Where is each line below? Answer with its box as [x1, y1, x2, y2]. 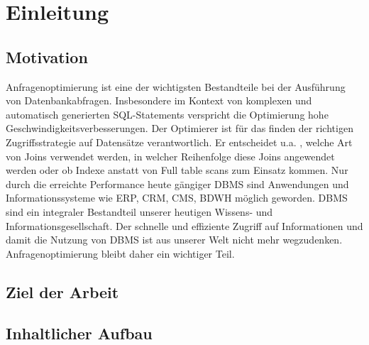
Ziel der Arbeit [6, 280, 119, 302]
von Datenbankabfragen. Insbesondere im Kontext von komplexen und [6, 93, 312, 108]
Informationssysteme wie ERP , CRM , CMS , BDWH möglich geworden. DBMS [6, 190, 348, 205]
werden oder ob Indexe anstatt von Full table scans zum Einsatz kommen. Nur [6, 163, 348, 177]
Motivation [6, 45, 88, 67]
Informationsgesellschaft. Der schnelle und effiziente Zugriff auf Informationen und [6, 218, 363, 233]
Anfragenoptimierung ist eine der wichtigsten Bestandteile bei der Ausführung [6, 79, 346, 94]
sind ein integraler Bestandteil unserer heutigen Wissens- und [6, 204, 273, 219]
